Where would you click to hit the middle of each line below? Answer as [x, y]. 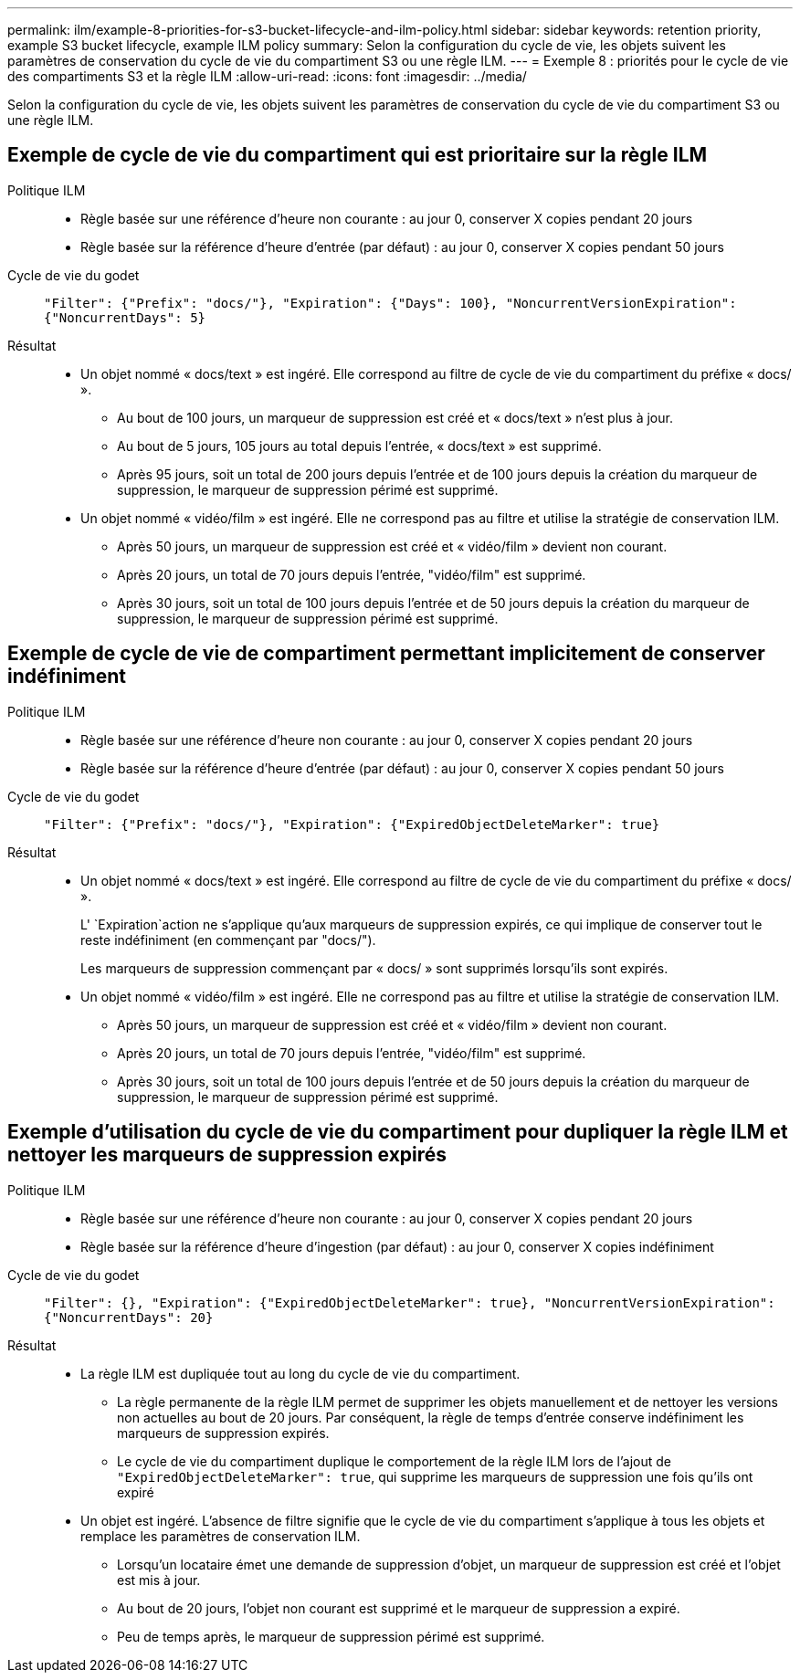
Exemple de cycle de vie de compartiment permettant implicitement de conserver [386, 654]
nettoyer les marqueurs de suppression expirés [227, 1155]
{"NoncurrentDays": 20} [129, 1317]
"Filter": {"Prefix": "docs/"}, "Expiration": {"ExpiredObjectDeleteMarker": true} [352, 824]
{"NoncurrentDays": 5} [125, 317]
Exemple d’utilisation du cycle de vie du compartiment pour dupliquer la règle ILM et [398, 1132]
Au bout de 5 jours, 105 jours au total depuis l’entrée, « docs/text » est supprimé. [359, 446]
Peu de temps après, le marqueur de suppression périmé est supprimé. [331, 1636]
